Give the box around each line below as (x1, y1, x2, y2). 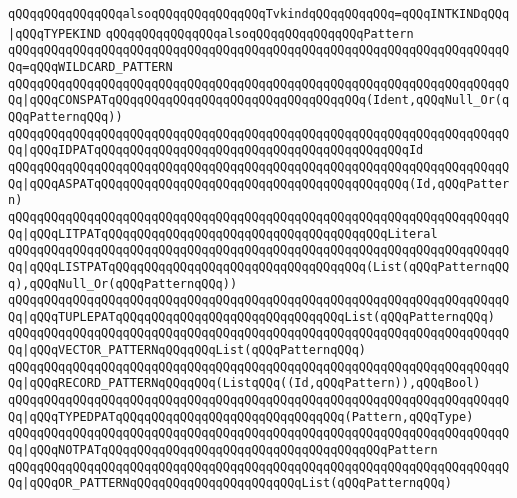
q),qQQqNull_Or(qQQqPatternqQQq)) (8, 276, 238, 291)
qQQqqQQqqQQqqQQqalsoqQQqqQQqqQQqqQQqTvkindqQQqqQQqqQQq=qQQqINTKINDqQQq (8, 7, 510, 21)
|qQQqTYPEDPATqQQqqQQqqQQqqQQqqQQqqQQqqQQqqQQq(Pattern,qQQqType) (22, 409, 474, 424)
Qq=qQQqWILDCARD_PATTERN (8, 59, 173, 74)
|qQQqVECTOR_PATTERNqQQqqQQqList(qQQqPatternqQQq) (22, 343, 366, 358)
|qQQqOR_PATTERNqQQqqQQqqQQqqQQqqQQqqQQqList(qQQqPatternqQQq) (22, 476, 452, 491)
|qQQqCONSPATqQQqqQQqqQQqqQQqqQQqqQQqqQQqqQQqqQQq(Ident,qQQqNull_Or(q (22, 93, 510, 108)
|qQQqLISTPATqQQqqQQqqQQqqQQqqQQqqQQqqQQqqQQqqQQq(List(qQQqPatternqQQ (22, 259, 510, 274)
